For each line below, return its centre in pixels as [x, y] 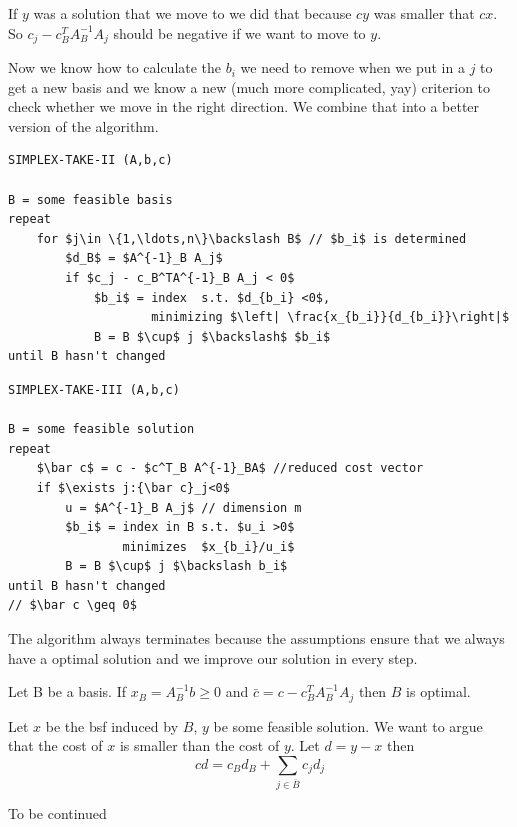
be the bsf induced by [112, 725]
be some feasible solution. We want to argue [348, 725]
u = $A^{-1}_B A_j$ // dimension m [183, 507]
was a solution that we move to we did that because [192, 13]
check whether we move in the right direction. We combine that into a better [244, 106]
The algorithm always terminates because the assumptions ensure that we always [256, 638]
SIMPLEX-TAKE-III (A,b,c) [94, 389]
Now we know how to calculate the [115, 67]
